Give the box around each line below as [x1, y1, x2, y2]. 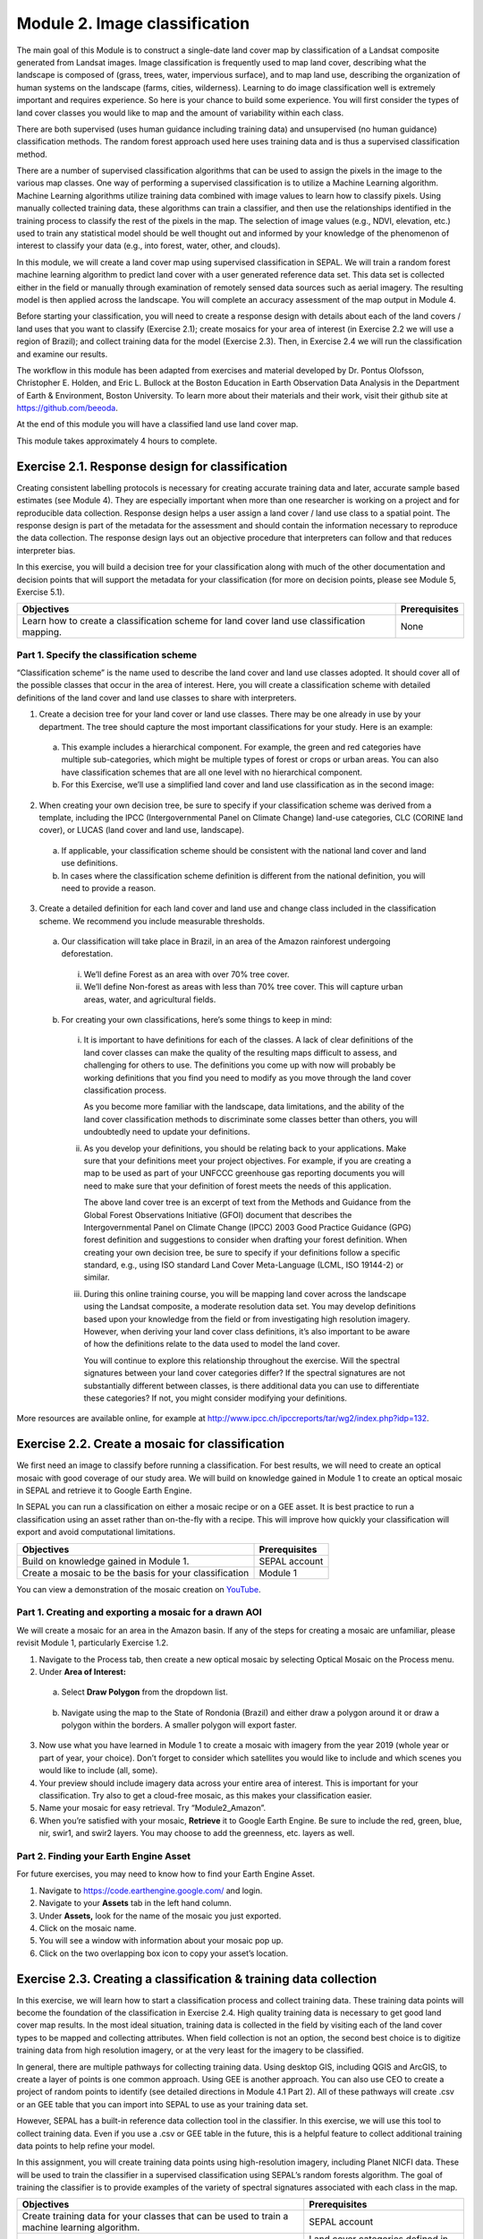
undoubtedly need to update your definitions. [83, 1127, 250, 1137]
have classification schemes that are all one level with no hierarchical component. [61, 767, 362, 777]
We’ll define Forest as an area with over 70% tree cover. [83, 968, 290, 980]
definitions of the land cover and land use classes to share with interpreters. [16, 692, 297, 703]
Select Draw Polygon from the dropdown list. [61, 1686, 228, 1697]
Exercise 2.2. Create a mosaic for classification [16, 1437, 285, 1452]
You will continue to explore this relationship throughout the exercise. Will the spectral [83, 1355, 400, 1366]
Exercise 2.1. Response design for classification [16, 459, 288, 474]
